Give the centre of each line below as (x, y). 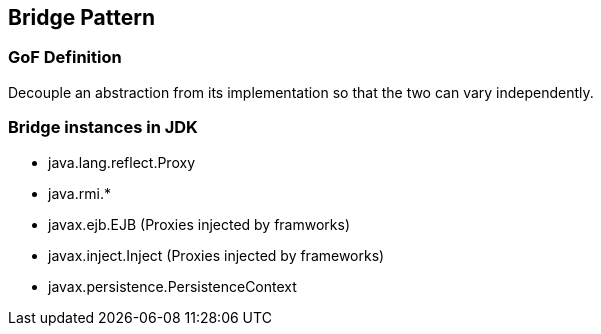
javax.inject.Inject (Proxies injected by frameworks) (216, 255)
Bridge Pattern (81, 17)
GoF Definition (65, 57)
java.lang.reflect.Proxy (121, 162)
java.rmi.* (79, 193)
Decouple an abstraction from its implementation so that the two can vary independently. (301, 92)
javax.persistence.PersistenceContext (172, 286)
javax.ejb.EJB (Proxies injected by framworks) (199, 224)
